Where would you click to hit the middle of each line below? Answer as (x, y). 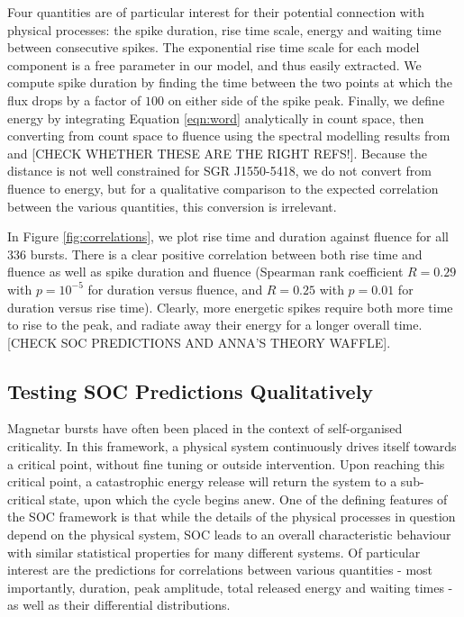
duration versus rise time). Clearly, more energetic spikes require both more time (230, 307)
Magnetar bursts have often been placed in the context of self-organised (205, 428)
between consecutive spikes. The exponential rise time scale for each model (214, 47)
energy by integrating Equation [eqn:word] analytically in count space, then (216, 118)
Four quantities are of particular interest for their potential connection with (216, 12)
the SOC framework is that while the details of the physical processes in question (232, 517)
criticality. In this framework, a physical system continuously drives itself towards (232, 446)
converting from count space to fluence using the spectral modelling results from (229, 136)
